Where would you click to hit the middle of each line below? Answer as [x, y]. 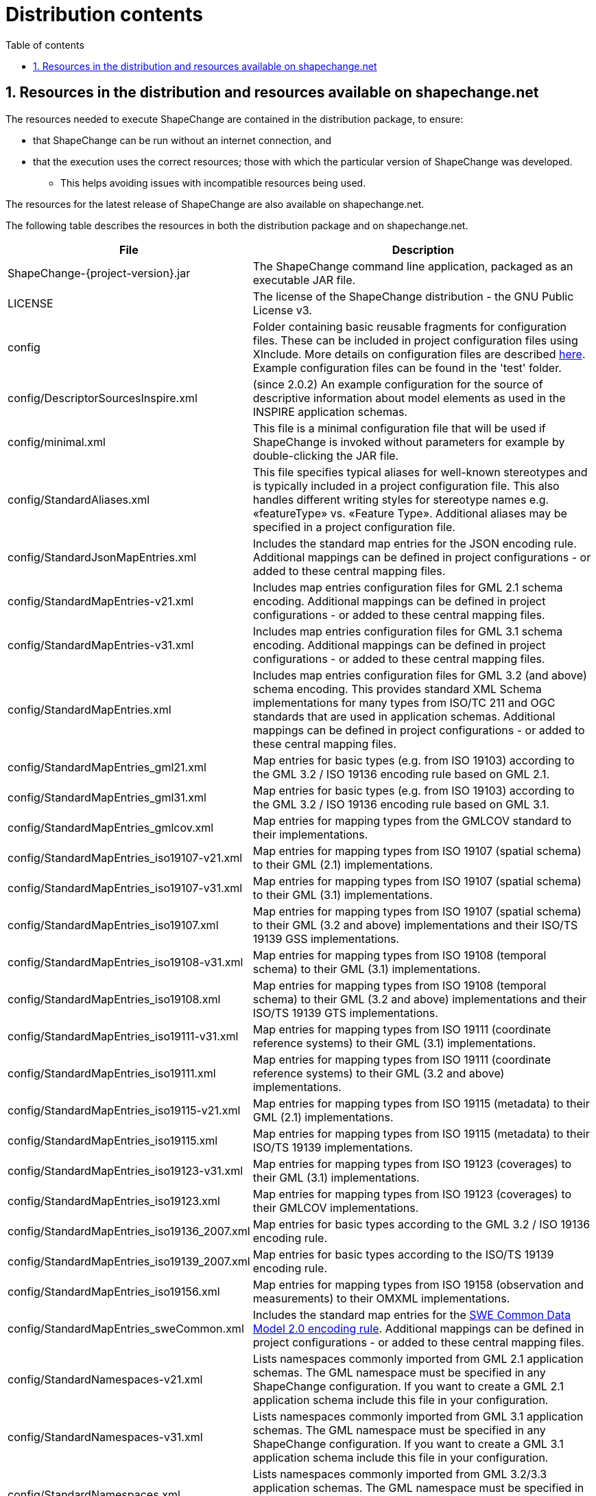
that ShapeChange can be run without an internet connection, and [182, 140]
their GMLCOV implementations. [336, 1207]
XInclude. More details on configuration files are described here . [419, 354]
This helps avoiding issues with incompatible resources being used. [213, 183]
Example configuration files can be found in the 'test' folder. [407, 367]
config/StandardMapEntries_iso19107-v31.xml [125, 888]
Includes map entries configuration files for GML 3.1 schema [408, 631]
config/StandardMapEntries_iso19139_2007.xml [129, 1261]
